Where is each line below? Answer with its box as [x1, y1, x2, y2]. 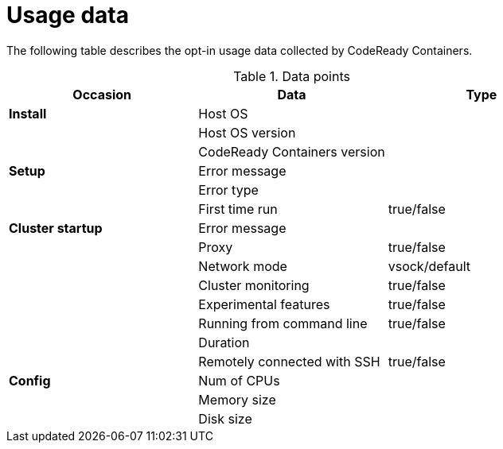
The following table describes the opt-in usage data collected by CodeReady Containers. [6, 43, 473, 57]
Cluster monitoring [198, 277, 310, 293]
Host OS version [198, 124, 296, 141]
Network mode [198, 257, 287, 274]
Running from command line [198, 315, 368, 331]
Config [9, 372, 51, 389]
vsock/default [388, 257, 470, 274]
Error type [198, 181, 259, 198]
